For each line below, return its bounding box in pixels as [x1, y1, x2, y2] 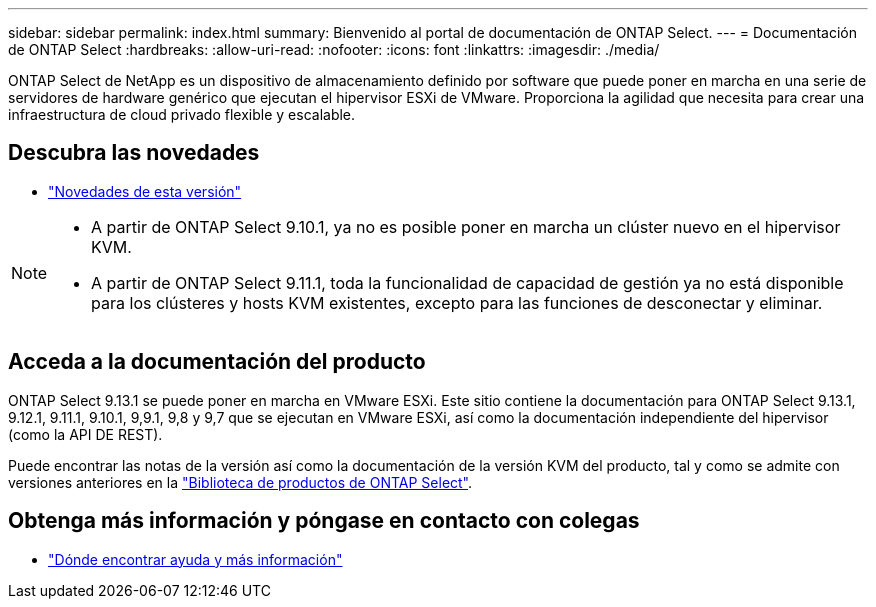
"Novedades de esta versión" [48, 182, 242, 200]
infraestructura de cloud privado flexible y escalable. [8, 106, 356, 123]
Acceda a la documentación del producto [8, 349, 426, 375]
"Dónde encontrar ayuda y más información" [48, 550, 343, 568]
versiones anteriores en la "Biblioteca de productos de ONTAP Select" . [8, 473, 473, 491]
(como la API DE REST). [8, 425, 163, 443]
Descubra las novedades [8, 140, 260, 166]
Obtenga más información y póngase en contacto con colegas [8, 508, 640, 534]
